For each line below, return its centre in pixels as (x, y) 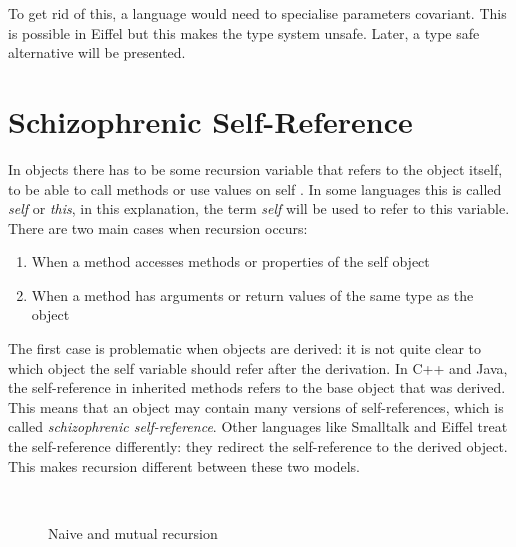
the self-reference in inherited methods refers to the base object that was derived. (257, 387)
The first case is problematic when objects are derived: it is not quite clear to (245, 348)
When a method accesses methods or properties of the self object (230, 261)
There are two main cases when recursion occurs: (158, 227)
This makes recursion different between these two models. (184, 465)
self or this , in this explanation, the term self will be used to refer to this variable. (259, 208)
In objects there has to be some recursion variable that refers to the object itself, (255, 168)
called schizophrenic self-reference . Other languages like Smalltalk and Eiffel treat (258, 426)
